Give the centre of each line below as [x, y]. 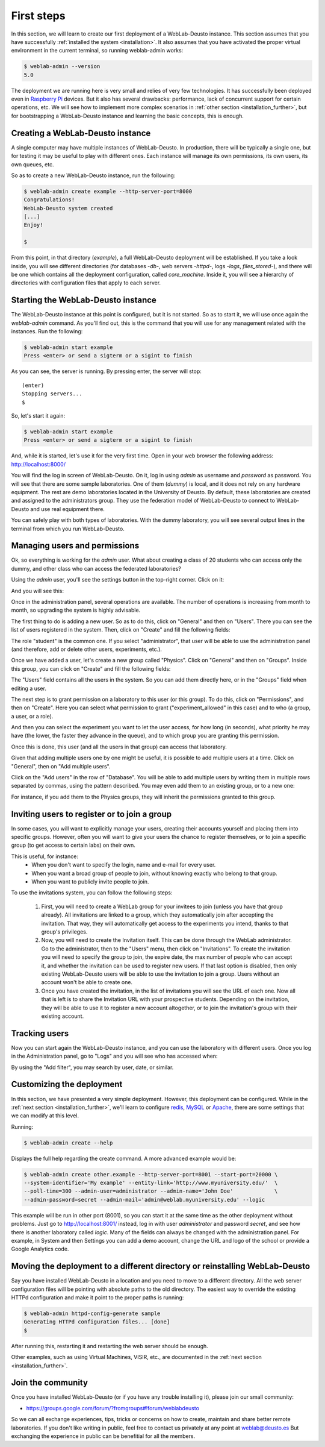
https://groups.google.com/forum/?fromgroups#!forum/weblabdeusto [113, 1408]
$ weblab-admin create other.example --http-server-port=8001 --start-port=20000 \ [151, 1174]
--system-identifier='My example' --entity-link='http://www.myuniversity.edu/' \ [151, 1183]
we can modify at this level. [45, 1116]
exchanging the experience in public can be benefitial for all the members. [103, 1436]
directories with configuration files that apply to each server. [86, 283]
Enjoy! [33, 225]
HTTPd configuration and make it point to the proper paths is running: [97, 1298]
